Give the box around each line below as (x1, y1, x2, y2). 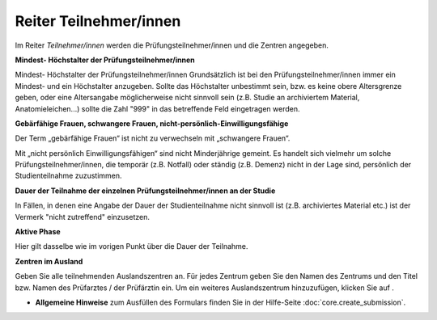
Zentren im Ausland (15, 256, 83, 266)
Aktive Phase (15, 227, 61, 237)
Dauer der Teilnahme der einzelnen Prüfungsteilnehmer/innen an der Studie (15, 186, 276, 196)
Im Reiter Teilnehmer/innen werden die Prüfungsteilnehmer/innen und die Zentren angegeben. (15, 40, 329, 50)
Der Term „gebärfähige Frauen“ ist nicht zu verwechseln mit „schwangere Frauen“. (15, 133, 291, 143)
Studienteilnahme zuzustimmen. (15, 171, 122, 181)
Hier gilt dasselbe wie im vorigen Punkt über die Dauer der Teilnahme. (15, 242, 248, 251)
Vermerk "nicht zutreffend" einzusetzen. (15, 212, 150, 221)
